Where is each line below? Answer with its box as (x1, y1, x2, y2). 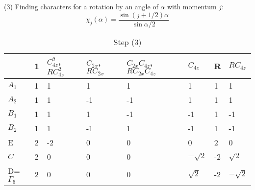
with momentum (167, 1, 217, 11)
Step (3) (113, 36, 142, 47)
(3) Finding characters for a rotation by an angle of (4, 1, 158, 11)
